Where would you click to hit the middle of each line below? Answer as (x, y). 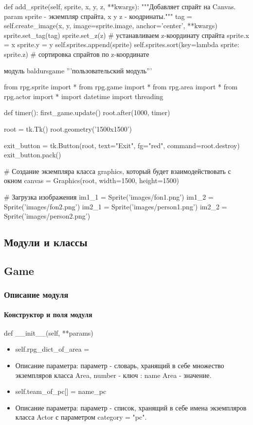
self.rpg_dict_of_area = (52, 349)
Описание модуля (36, 295)
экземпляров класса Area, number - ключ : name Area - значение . (113, 375)
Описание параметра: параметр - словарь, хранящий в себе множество (120, 365)
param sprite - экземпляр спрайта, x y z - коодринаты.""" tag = (98, 16)
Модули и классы (46, 242)
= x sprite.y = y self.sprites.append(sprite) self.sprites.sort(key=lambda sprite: (122, 44)
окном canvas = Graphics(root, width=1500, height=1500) (92, 180)
